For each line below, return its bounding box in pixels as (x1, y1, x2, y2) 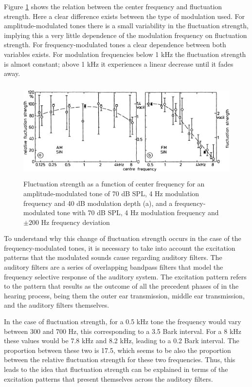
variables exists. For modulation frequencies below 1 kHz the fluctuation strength (4, 49, 246, 59)
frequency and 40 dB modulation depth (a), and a (23, 198, 173, 208)
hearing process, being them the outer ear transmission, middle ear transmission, (4, 290, 245, 300)
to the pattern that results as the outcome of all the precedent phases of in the (4, 281, 239, 291)
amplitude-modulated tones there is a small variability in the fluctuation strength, (4, 20, 249, 31)
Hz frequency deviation (41, 217, 110, 227)
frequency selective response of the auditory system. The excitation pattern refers (4, 271, 247, 281)
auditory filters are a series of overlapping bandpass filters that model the (4, 262, 223, 272)
